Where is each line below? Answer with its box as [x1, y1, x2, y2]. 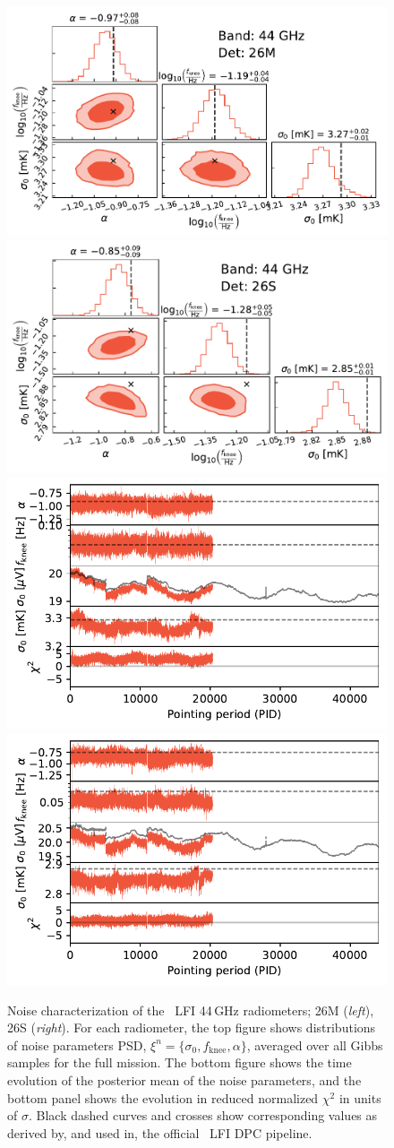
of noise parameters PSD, [7, 1035, 147, 1054]
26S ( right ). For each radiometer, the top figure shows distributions [7, 1018, 376, 1037]
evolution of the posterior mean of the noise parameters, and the [7, 1070, 362, 1089]
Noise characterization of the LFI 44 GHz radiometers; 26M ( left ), [7, 1000, 374, 1019]
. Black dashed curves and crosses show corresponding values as [28, 1106, 378, 1125]
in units [338, 1088, 381, 1107]
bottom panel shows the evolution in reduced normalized [7, 1088, 319, 1107]
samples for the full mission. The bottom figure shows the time [7, 1053, 352, 1072]
